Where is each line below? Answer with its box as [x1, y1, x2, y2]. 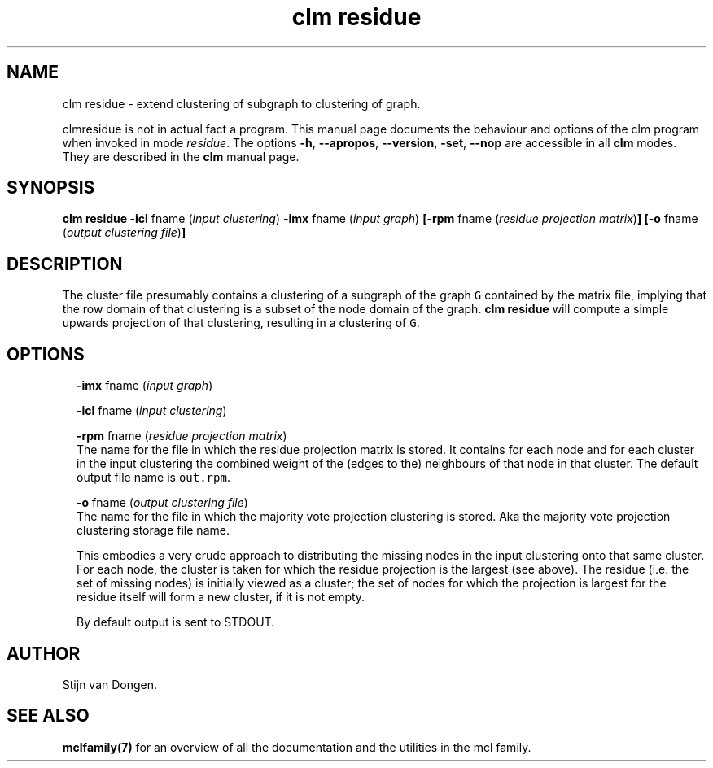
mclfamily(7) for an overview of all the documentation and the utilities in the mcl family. [62, 740, 531, 754]
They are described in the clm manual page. [62, 149, 300, 164]
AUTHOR [7, 643, 81, 664]
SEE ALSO [7, 705, 90, 727]
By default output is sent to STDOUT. [77, 615, 275, 630]
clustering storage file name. [77, 523, 230, 538]
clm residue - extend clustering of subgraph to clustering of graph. [62, 96, 421, 111]
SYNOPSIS [7, 177, 95, 199]
